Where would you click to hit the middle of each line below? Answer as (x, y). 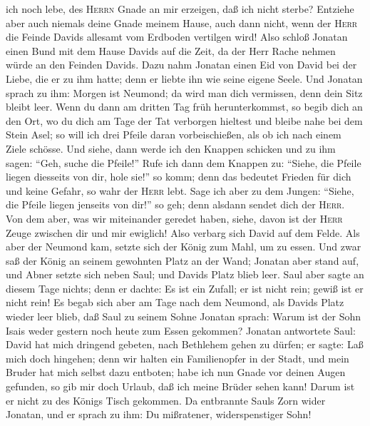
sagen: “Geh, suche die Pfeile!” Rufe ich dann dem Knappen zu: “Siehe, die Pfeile (184, 162)
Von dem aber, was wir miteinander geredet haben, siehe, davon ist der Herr (174, 218)
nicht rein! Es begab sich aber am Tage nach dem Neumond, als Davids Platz (175, 302)
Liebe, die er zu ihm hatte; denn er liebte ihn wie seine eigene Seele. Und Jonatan (184, 78)
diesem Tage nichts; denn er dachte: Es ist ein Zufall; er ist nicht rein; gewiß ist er (185, 288)
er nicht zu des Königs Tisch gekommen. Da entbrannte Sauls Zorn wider (166, 400)
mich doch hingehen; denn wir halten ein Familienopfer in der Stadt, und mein (178, 358)
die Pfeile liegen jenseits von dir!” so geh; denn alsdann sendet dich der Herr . (175, 204)
